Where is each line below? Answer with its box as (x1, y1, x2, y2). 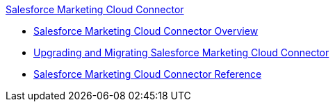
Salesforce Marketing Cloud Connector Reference (33, 68, 262, 80)
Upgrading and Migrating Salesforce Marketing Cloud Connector (33, 47, 329, 58)
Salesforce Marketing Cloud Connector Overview (33, 25, 259, 37)
